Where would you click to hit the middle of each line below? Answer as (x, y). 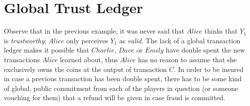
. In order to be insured (209, 69)
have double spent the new (205, 50)
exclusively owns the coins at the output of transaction (85, 69)
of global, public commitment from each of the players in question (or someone (121, 88)
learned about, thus (89, 59)
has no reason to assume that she (187, 59)
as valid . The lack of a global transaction (180, 40)
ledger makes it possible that (47, 50)
